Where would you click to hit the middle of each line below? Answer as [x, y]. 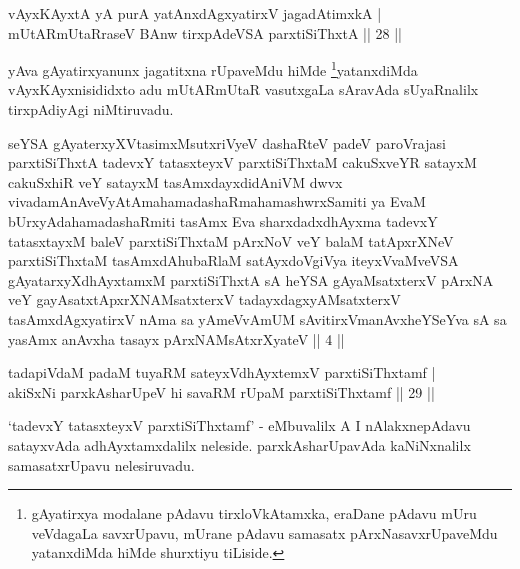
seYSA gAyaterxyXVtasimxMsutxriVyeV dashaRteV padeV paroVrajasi [227, 142]
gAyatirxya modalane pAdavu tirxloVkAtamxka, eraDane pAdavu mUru [254, 513]
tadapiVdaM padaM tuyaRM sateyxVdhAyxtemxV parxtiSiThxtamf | [222, 372]
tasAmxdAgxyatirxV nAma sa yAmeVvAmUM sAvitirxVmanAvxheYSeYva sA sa [257, 318]
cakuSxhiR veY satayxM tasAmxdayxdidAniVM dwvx [175, 181]
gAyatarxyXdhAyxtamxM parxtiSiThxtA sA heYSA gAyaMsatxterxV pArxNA [251, 279]
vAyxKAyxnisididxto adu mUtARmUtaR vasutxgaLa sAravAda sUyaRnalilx [243, 89]
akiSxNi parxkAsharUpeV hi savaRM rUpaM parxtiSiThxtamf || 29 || [221, 391]
